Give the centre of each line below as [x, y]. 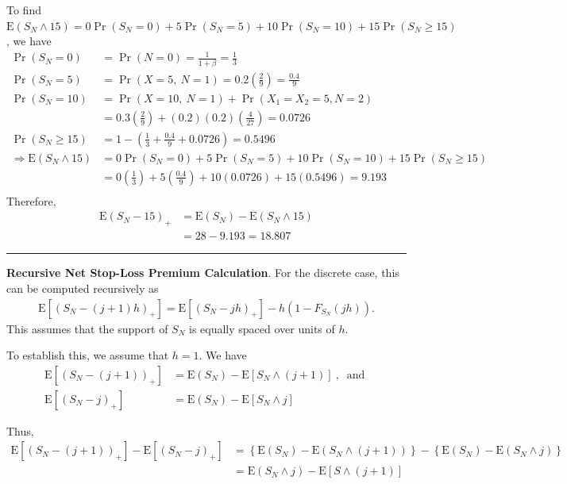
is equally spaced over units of [262, 328]
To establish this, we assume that [88, 355]
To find [24, 10]
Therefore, [31, 200]
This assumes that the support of [87, 328]
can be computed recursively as [83, 288]
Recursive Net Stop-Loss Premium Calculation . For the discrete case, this [203, 273]
